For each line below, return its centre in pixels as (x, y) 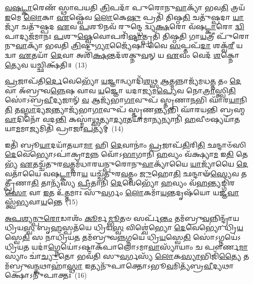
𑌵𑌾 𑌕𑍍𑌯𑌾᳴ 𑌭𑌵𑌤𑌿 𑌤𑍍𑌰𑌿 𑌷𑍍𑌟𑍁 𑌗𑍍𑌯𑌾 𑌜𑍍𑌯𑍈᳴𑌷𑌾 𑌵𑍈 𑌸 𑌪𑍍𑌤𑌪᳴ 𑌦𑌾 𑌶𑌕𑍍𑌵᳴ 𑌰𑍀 (125, 45)
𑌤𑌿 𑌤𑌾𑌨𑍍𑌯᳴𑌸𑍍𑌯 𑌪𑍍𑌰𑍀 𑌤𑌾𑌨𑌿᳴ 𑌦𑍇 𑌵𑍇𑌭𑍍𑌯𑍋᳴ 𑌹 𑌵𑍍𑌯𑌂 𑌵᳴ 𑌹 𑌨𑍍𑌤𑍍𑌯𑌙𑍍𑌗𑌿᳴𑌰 (133, 183)
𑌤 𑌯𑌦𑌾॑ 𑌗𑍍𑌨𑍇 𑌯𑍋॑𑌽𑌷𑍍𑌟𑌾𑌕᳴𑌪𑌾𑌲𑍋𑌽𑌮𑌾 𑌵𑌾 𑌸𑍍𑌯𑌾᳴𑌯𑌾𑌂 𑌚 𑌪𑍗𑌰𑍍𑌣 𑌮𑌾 (135, 246)
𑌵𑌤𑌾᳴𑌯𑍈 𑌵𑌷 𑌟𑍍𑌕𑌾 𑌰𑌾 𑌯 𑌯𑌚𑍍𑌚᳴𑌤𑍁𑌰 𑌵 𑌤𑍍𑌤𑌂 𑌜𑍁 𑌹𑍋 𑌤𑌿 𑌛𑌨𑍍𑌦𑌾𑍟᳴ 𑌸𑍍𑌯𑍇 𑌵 (122, 173)
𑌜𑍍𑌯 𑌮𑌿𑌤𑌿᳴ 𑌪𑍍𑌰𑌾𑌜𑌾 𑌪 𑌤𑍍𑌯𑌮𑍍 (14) (76, 128)
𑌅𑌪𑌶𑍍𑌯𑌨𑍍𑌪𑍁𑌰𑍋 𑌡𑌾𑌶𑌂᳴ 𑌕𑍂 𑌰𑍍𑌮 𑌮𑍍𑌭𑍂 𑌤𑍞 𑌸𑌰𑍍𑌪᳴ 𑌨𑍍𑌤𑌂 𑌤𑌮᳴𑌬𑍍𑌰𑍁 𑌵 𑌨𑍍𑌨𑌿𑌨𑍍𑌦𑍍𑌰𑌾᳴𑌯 (122, 218)
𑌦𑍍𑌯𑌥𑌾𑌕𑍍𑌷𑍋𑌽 (223, 265)
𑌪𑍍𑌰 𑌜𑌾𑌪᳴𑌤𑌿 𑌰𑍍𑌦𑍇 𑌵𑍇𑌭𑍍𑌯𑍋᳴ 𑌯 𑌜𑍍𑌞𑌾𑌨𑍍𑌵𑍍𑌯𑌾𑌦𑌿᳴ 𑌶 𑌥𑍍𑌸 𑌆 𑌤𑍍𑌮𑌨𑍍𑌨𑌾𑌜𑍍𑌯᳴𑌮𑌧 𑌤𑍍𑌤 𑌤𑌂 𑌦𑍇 (123, 81)
